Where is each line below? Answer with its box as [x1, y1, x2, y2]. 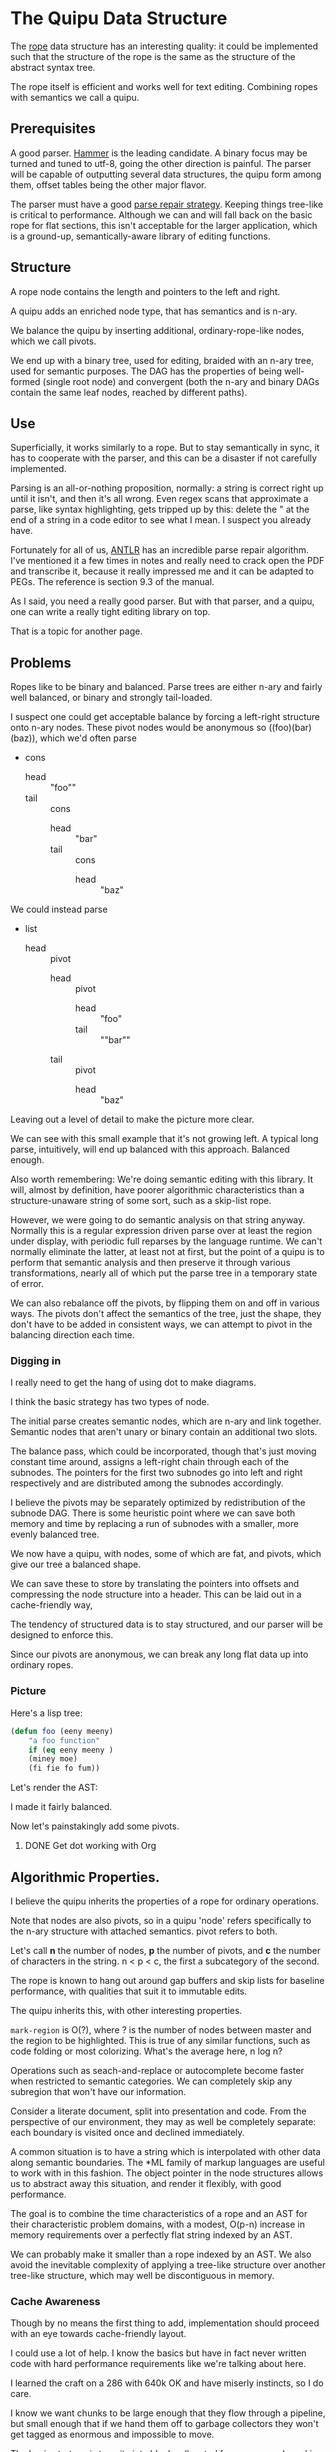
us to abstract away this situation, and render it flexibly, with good [10, 2177, 282, 2189]
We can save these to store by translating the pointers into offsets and [10, 1578, 300, 1590]
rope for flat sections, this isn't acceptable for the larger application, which [10, 219, 318, 231]
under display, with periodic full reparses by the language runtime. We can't [10, 1235, 323, 1247]
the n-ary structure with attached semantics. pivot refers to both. [10, 1925, 278, 1937]
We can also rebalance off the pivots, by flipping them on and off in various [10, 1297, 320, 1309]
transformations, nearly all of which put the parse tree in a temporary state [10, 1267, 318, 1279]
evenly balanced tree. [10, 1528, 100, 1541]
